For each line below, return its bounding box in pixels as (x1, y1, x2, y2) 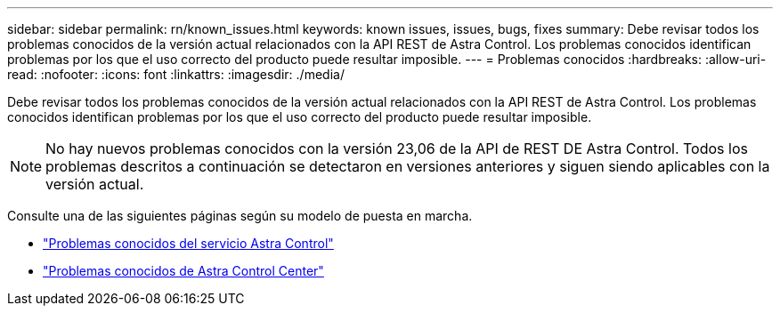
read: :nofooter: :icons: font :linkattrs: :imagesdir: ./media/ (7, 67, 345, 82)
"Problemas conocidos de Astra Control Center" (43, 263, 324, 278)
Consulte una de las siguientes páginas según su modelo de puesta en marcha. (7, 208, 473, 223)
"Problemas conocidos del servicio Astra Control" (43, 236, 334, 251)
